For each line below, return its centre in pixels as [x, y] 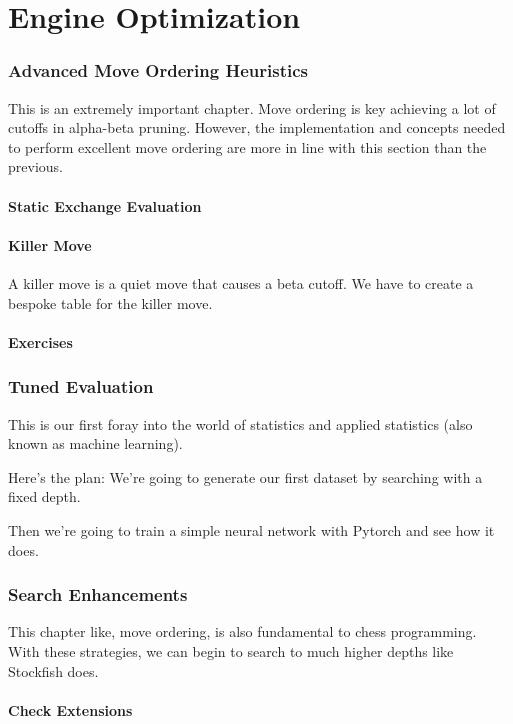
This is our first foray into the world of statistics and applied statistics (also [240, 423]
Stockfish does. [53, 670]
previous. [35, 166]
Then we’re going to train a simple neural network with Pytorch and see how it [251, 529]
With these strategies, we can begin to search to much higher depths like [231, 650]
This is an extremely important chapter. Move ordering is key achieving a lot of [252, 107]
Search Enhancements [98, 594]
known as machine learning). [95, 443]
